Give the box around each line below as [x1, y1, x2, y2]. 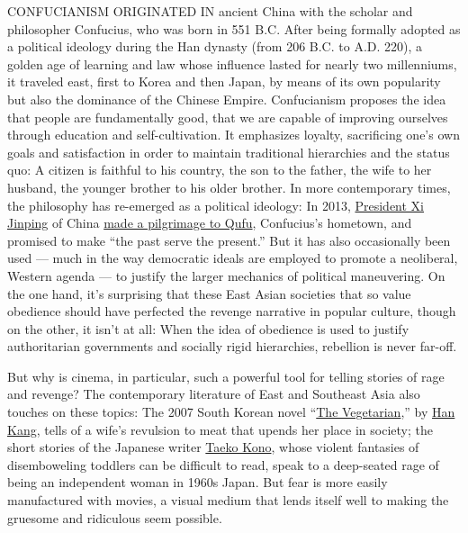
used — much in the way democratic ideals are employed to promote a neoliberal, [7, 248, 458, 267]
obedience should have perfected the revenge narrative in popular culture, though [7, 302, 456, 321]
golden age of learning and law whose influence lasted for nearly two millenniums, [7, 54, 457, 73]
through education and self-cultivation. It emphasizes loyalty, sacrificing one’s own [7, 125, 460, 144]
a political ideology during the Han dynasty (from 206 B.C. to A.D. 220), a [7, 37, 423, 56]
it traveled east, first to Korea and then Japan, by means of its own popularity [7, 72, 441, 91]
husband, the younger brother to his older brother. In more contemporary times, [7, 177, 451, 196]
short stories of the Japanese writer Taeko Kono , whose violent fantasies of [7, 438, 419, 456]
